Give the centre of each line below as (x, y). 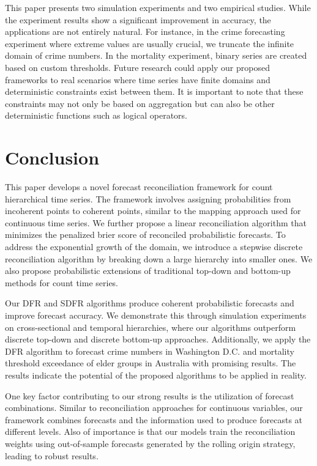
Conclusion (52, 157)
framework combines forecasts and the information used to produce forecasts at (154, 419)
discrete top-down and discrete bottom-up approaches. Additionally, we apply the (158, 339)
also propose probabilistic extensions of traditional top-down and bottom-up (148, 271)
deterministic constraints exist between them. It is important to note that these (154, 91)
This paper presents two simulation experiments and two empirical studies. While (158, 7)
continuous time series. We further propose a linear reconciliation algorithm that (156, 222)
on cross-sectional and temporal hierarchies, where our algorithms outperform (151, 327)
